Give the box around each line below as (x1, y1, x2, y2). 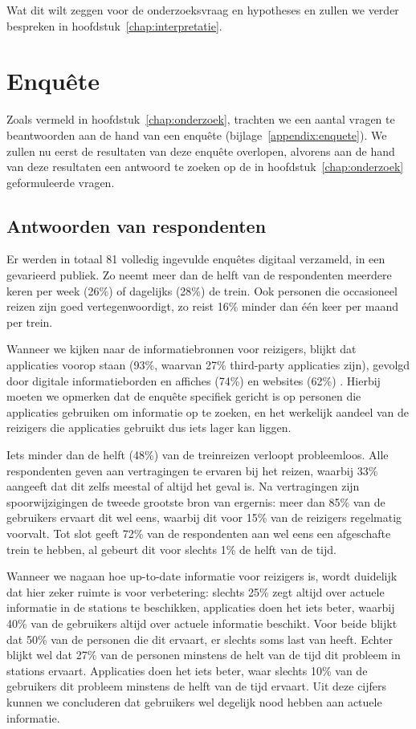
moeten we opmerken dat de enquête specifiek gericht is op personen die (6, 388, 361, 405)
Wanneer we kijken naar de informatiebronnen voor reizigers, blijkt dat (6, 340, 357, 357)
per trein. (6, 313, 53, 330)
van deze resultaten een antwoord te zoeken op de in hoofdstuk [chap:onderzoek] (6, 158, 404, 175)
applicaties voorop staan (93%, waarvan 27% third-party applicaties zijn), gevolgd (6, 356, 410, 373)
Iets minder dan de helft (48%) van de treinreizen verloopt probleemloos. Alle (6, 446, 389, 463)
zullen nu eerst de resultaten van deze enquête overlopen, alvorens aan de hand (6, 142, 395, 159)
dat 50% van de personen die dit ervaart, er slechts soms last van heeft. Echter (6, 630, 394, 647)
